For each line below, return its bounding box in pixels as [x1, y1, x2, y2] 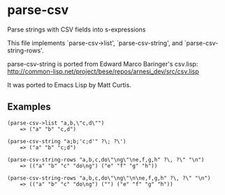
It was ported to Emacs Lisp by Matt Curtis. [7, 80, 131, 89]
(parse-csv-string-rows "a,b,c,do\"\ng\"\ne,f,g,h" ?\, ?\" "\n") [7, 156, 205, 163]
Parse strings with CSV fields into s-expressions [7, 25, 146, 34]
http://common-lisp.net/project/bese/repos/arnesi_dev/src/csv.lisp [7, 67, 199, 75]
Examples [7, 101, 51, 113]
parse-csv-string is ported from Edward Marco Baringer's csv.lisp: [7, 59, 198, 68]
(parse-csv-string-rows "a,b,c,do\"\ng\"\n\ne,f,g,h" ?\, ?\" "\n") [7, 174, 211, 182]
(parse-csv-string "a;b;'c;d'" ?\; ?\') [7, 138, 127, 145]
